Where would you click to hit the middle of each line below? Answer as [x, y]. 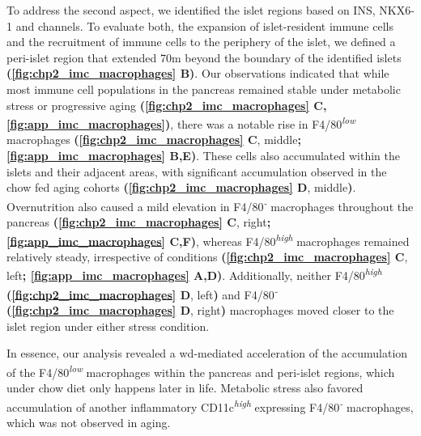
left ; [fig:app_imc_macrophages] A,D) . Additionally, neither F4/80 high [194, 274]
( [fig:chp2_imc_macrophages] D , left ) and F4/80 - [142, 293]
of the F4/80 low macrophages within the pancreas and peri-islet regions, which [201, 370]
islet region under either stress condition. [108, 326]
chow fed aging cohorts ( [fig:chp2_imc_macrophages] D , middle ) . [181, 187]
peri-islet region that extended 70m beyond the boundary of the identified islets [204, 57]
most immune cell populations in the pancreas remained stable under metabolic [204, 89]
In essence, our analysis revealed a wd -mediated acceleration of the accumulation [207, 353]
